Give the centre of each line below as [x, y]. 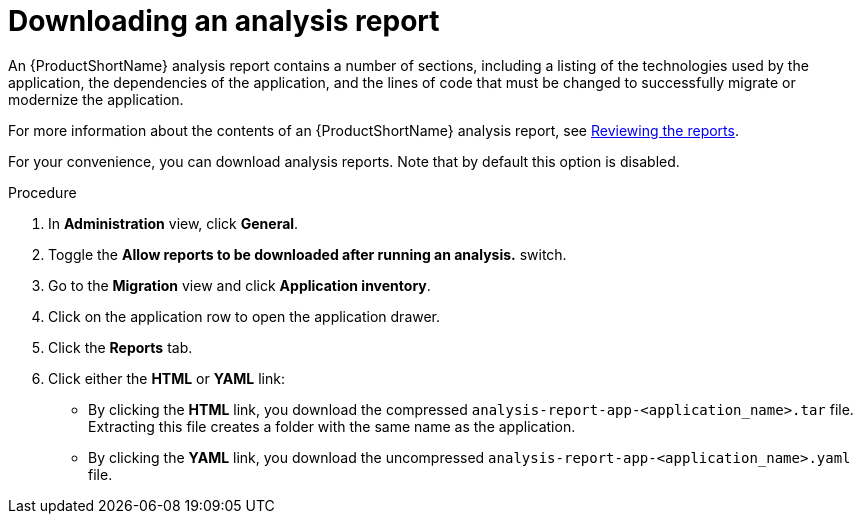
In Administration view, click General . [173, 223]
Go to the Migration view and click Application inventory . [239, 285]
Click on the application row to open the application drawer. [244, 316]
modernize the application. [96, 99]
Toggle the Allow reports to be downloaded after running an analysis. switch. [307, 254]
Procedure [42, 192]
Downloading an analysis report [224, 21]
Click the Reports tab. [120, 347]
